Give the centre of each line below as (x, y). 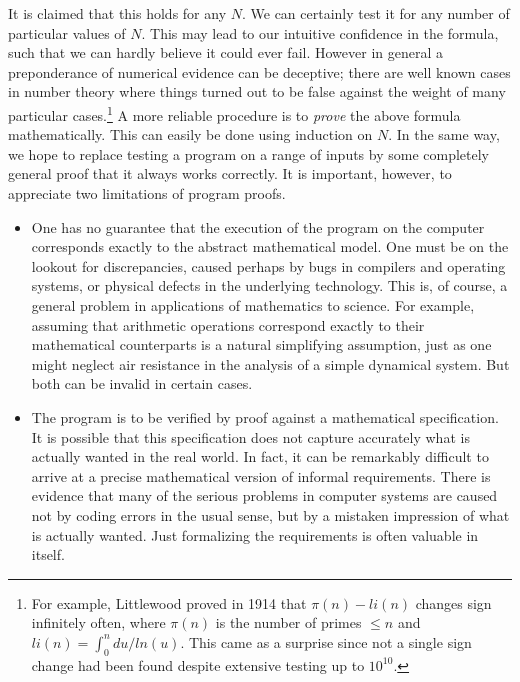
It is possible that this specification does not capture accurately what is (250, 436)
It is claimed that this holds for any (117, 13)
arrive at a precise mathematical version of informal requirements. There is (261, 475)
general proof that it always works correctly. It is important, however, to (230, 173)
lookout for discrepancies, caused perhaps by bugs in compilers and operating (268, 265)
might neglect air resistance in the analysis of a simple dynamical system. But (270, 363)
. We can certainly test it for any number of (375, 13)
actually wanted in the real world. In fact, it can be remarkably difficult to (260, 456)
